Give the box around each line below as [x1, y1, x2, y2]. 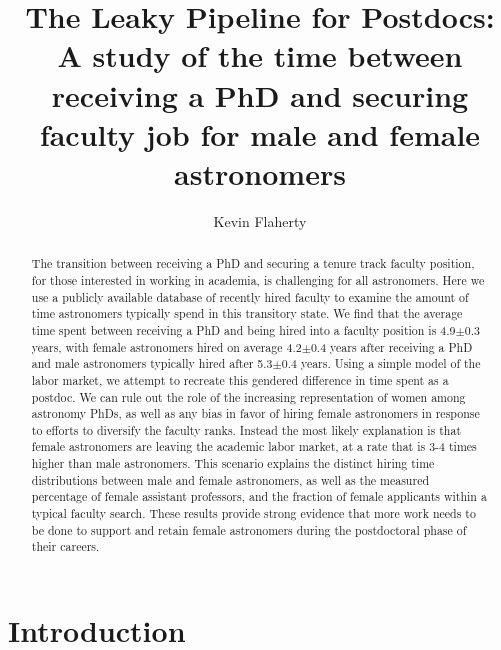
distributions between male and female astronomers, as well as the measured [31, 471, 430, 488]
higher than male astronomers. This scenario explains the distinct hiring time [31, 455, 435, 472]
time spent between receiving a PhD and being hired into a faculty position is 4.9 [31, 321, 456, 338]
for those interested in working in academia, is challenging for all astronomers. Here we [31, 271, 485, 288]
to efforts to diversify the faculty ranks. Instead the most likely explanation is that [31, 421, 462, 438]
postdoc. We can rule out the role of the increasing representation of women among [31, 388, 466, 405]
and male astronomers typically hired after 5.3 [31, 355, 273, 372]
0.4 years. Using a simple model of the [281, 355, 481, 372]
